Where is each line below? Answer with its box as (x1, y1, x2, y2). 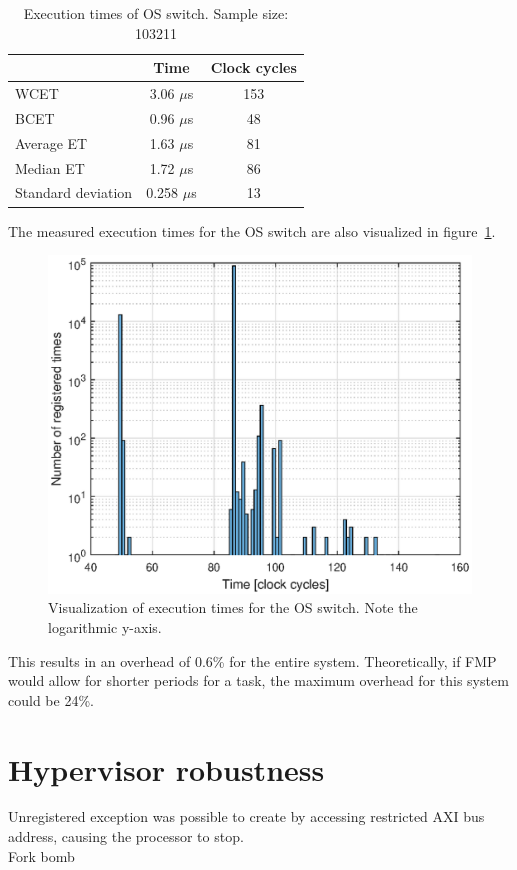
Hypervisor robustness (8, 748, 325, 789)
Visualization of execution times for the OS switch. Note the (48, 597, 418, 618)
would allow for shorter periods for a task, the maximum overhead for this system (8, 670, 509, 691)
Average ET (15, 132, 88, 153)
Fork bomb (8, 845, 75, 866)
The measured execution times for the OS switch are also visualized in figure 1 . (8, 220, 496, 241)
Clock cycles (210, 57, 297, 78)
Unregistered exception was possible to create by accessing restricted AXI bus (8, 806, 485, 827)
